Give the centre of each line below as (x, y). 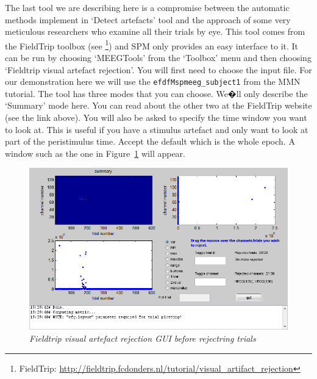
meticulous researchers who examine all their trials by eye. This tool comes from (155, 31)
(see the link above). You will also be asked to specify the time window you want (156, 117)
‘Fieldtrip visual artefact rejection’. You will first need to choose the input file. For (158, 69)
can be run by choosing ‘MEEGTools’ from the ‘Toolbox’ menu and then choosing (158, 58)
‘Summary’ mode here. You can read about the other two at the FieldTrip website (158, 105)
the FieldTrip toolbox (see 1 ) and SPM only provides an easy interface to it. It (152, 45)
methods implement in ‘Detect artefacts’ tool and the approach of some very (148, 19)
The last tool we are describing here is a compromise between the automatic (147, 7)
